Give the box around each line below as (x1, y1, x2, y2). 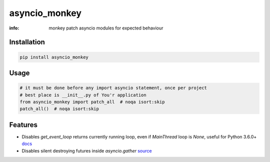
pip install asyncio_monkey (19, 54, 88, 60)
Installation (9, 38, 45, 46)
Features (9, 120, 37, 129)
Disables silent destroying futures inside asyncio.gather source (21, 147, 152, 153)
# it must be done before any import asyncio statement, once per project (19, 85, 207, 91)
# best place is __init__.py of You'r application (19, 92, 147, 97)
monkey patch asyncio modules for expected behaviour (48, 25, 163, 31)
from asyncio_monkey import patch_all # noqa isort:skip (19, 99, 165, 104)
